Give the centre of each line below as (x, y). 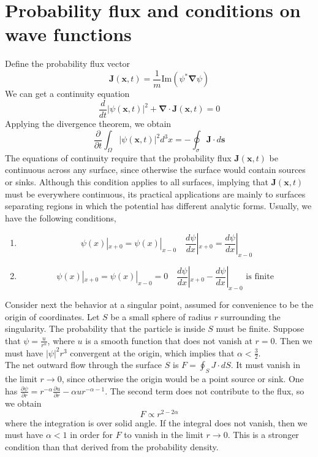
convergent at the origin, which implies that (152, 352)
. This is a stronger (263, 435)
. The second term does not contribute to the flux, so (205, 390)
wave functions (68, 34)
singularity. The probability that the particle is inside (105, 328)
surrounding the (251, 316)
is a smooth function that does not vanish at (169, 340)
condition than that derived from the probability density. (112, 447)
